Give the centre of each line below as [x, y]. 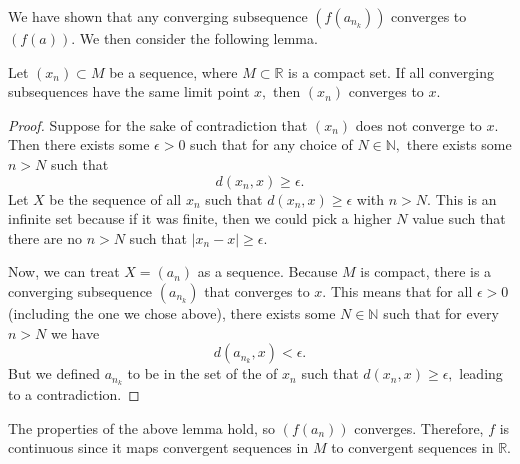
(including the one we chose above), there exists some [172, 312]
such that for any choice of [271, 144]
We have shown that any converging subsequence [158, 16]
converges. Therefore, [419, 427]
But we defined [54, 373]
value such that [459, 218]
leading [481, 373]
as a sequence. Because [267, 271]
